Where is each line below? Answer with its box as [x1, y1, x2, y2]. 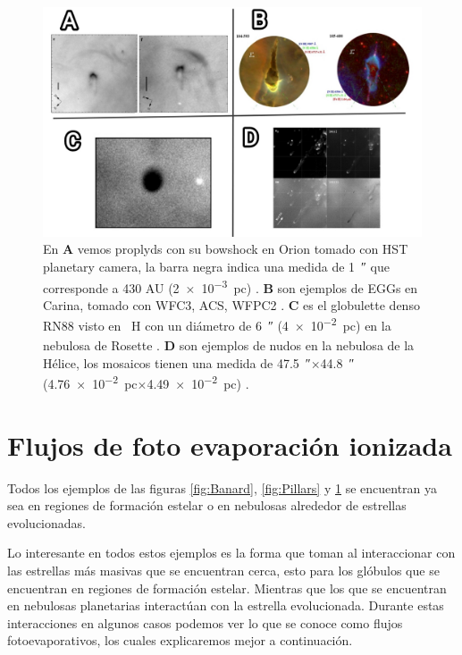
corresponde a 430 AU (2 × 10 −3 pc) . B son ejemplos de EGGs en [43, 275, 418, 297]
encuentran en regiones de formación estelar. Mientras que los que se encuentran [7, 578, 447, 597]
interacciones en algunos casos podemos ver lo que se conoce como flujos [7, 613, 403, 632]
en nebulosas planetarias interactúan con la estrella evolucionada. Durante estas [7, 596, 444, 615]
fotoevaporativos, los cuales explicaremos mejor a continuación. [7, 631, 353, 650]
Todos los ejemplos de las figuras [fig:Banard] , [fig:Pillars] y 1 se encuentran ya [7, 478, 438, 497]
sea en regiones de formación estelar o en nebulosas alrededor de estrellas [7, 496, 407, 515]
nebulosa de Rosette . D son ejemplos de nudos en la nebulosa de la [43, 336, 415, 355]
